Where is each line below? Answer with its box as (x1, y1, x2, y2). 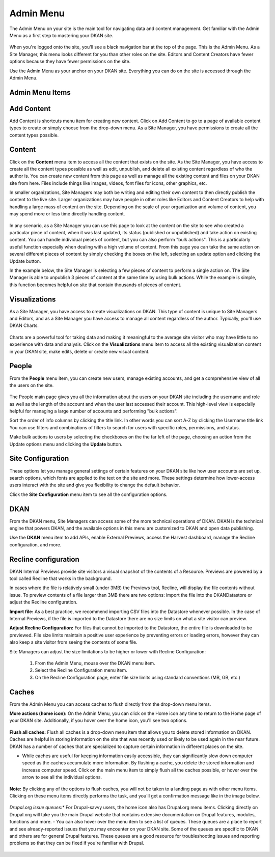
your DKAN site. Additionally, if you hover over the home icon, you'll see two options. (9, 717, 188, 724)
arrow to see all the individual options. (22, 774, 102, 780)
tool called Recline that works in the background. (9, 575, 112, 582)
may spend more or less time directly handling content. (9, 211, 125, 217)
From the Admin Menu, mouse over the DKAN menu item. (35, 660, 155, 666)
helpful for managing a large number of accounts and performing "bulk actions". (9, 408, 178, 414)
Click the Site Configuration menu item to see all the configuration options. (9, 491, 168, 497)
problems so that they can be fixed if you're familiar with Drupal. (9, 840, 145, 846)
